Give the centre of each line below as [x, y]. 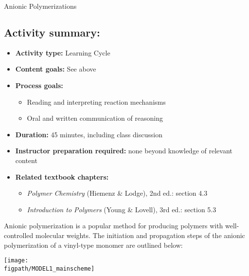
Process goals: [39, 85]
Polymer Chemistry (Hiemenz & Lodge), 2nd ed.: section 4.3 [117, 193]
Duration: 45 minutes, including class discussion [89, 134]
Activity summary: [52, 32]
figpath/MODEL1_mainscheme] [49, 268]
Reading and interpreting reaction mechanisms [96, 101]
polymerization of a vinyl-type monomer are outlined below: [93, 245]
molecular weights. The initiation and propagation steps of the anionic [140, 235]
